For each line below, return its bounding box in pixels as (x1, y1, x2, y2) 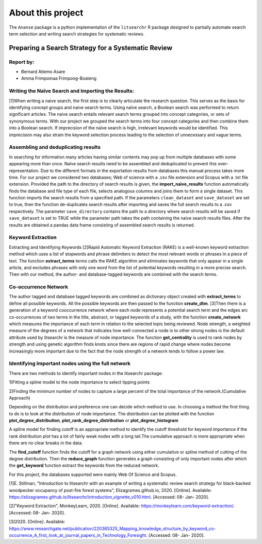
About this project (9, 7, 83, 18)
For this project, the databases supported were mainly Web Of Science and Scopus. (9, 472, 177, 477)
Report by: (9, 58, 34, 65)
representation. (9, 168, 40, 174)
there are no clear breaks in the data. (9, 440, 83, 446)
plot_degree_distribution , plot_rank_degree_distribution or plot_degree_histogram (9, 418, 179, 423)
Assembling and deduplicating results (9, 144, 101, 151)
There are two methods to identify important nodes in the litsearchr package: (9, 370, 163, 376)
